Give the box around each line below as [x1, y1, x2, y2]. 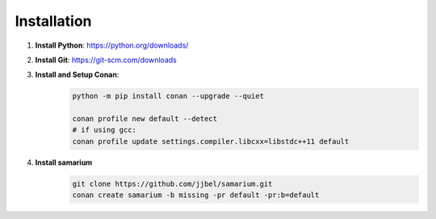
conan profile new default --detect [72, 114, 218, 124]
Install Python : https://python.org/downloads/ [35, 40, 189, 50]
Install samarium [35, 158, 93, 167]
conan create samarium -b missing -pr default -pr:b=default [72, 191, 320, 200]
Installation [15, 12, 92, 30]
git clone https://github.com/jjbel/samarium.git [72, 179, 273, 188]
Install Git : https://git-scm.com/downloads [35, 55, 177, 65]
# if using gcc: [72, 125, 137, 135]
